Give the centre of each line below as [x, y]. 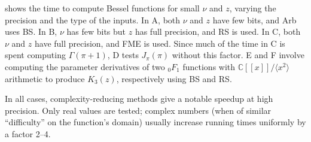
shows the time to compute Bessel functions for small [102, 8]
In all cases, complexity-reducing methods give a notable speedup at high [139, 99]
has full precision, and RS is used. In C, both [218, 31]
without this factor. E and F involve [238, 55]
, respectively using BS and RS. [174, 78]
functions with [209, 66]
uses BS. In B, [31, 31]
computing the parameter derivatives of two [85, 66]
